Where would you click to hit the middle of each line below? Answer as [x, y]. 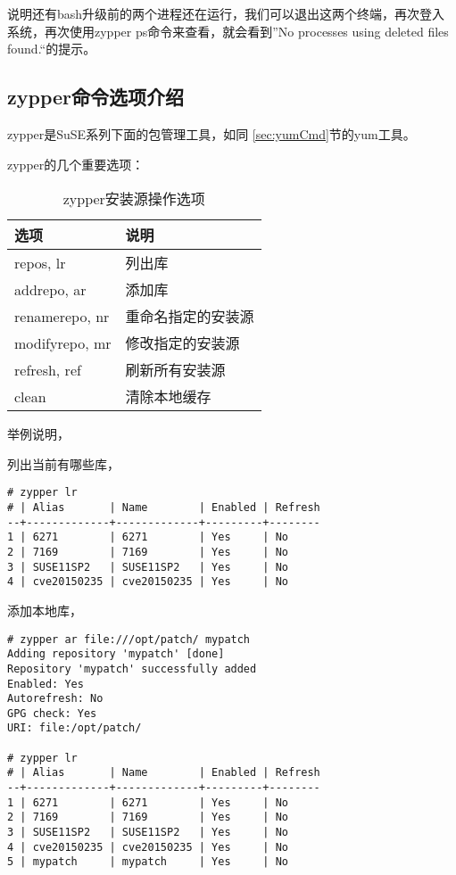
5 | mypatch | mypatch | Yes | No [148, 862]
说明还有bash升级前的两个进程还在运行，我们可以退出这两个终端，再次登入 [226, 13]
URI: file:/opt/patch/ [75, 728]
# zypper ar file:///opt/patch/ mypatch [129, 639]
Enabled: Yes [46, 684]
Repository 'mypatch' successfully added [132, 669]
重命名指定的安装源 [190, 317]
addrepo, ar [50, 289]
